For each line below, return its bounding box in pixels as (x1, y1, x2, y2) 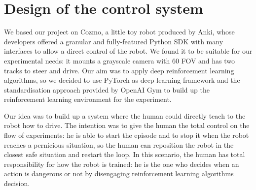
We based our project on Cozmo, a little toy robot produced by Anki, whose (4, 27, 235, 37)
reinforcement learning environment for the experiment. (4, 94, 172, 104)
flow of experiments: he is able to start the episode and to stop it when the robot (4, 130, 249, 140)
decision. (4, 178, 30, 189)
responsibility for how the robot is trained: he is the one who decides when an (4, 158, 239, 169)
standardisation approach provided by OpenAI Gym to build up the (4, 84, 210, 95)
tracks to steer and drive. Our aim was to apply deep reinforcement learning (4, 65, 234, 75)
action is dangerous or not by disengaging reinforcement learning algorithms (4, 168, 234, 179)
